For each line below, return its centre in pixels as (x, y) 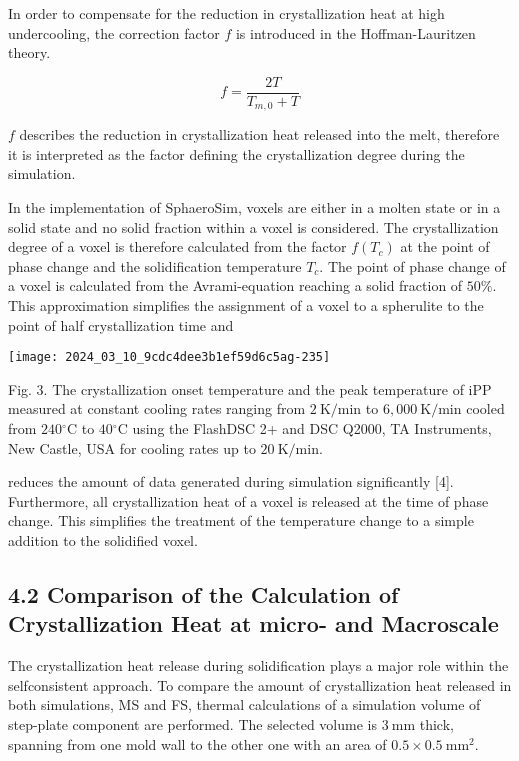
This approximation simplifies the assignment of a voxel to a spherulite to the (246, 305)
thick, (436, 724)
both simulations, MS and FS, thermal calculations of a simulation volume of (244, 704)
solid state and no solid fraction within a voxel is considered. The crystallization (253, 226)
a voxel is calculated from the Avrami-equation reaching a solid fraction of (235, 285)
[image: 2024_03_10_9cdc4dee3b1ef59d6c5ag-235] (169, 357)
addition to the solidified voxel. (103, 540)
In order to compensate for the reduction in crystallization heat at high (226, 13)
